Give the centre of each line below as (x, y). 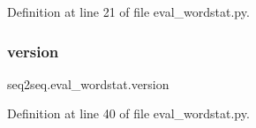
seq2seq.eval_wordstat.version (88, 83)
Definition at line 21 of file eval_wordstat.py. (128, 11)
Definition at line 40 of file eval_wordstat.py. (128, 113)
